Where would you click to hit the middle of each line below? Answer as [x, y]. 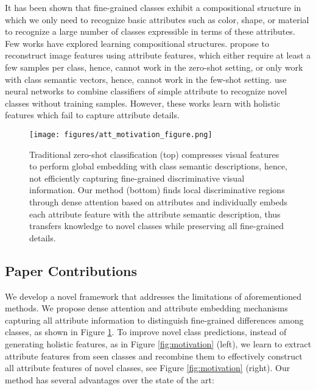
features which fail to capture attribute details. [92, 115]
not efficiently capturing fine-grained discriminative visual [137, 178]
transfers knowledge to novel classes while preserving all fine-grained [156, 226]
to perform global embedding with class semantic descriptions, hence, [158, 166]
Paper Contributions [71, 270]
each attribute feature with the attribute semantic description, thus [155, 214]
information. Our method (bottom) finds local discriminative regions [157, 190]
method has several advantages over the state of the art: [110, 379]
